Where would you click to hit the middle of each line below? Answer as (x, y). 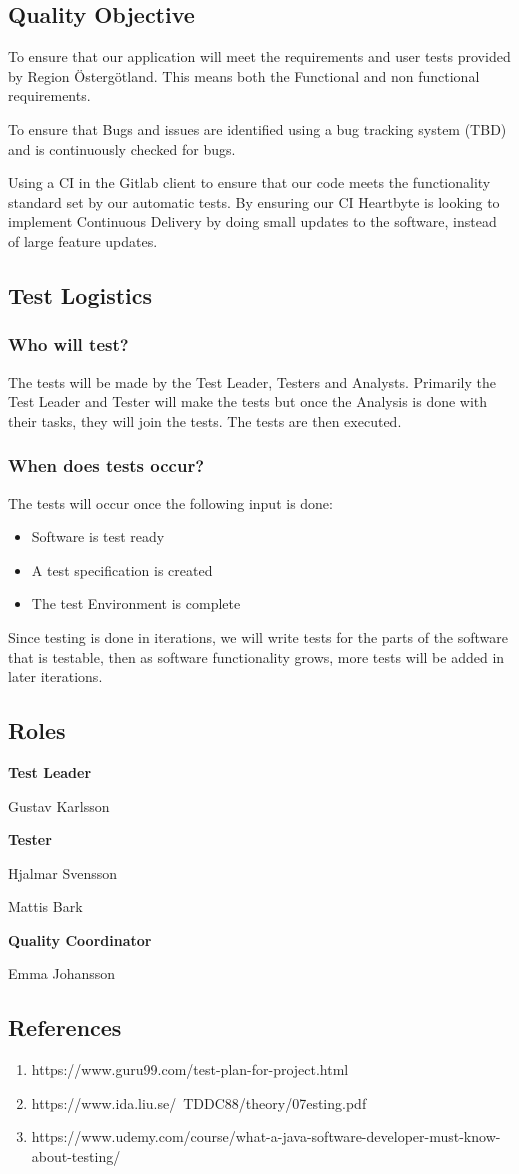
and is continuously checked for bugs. (122, 148)
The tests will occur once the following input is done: (170, 502)
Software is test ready (98, 536)
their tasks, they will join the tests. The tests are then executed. (205, 420)
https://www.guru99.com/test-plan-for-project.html (190, 1069)
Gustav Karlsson (59, 805)
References (65, 1027)
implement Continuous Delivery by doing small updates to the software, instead (252, 221)
